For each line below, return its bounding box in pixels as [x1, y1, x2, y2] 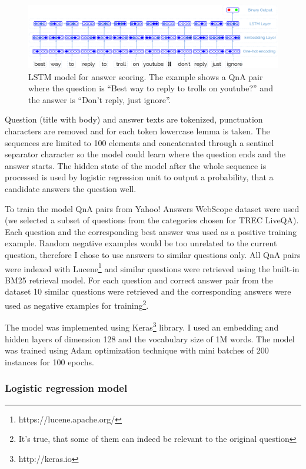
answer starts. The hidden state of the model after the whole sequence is [5, 159, 267, 171]
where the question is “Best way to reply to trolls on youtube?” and [28, 82, 273, 94]
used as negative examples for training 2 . [5, 298, 149, 311]
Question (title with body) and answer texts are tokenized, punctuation [5, 113, 263, 125]
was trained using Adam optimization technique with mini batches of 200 [5, 344, 269, 356]
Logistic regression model [5, 381, 128, 395]
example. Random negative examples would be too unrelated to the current [5, 237, 277, 249]
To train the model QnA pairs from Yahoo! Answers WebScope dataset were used [5, 202, 300, 214]
